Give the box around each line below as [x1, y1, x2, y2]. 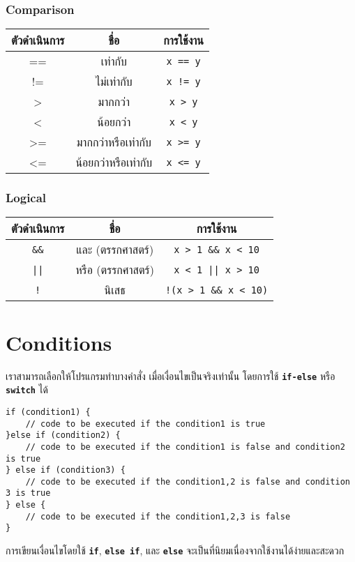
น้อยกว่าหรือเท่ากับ [75, 154, 153, 171]
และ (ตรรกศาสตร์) [76, 241, 154, 258]
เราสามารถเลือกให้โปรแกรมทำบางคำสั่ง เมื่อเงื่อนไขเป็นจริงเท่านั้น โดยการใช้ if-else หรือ [6, 368, 335, 383]
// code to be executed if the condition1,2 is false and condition [25, 476, 350, 487]
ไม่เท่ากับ [95, 73, 133, 90]
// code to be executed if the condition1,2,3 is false [25, 511, 291, 522]
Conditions [6, 328, 112, 356]
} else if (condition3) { [6, 465, 126, 476]
